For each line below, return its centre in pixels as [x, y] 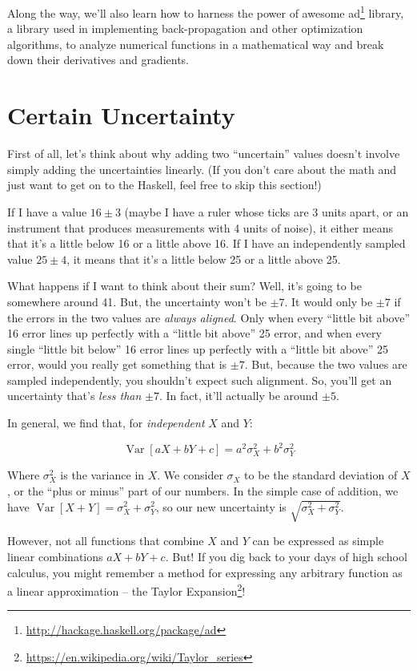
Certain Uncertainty [121, 115]
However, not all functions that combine [106, 541]
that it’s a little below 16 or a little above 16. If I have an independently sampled [206, 243]
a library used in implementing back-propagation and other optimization [185, 28]
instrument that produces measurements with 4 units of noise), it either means [200, 227]
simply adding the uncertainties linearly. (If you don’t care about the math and [202, 169]
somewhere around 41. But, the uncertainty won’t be [137, 301]
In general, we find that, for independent [106, 423]
